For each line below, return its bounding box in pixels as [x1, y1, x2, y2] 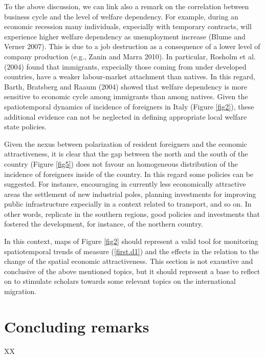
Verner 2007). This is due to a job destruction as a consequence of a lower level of [4, 41, 260, 52]
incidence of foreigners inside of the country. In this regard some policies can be [4, 168, 254, 179]
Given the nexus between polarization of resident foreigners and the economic [4, 138, 247, 149]
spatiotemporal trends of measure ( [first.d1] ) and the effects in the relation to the [4, 245, 259, 256]
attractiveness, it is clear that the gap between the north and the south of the [4, 148, 248, 159]
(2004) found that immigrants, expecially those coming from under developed [4, 61, 247, 72]
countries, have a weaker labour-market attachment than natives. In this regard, [4, 71, 255, 82]
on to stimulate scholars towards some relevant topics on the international [4, 276, 236, 286]
